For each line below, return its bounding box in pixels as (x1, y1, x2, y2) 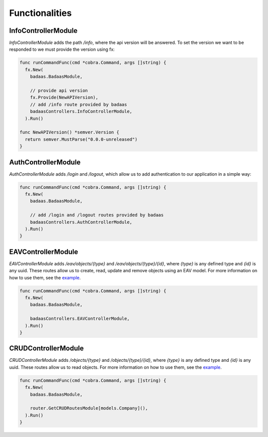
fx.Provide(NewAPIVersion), (30, 95, 99, 101)
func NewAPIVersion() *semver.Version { (19, 129, 119, 135)
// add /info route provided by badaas (30, 102, 128, 107)
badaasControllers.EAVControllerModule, (30, 316, 130, 322)
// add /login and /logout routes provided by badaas (30, 212, 164, 218)
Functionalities (9, 7, 72, 18)
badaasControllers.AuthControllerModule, (30, 219, 133, 225)
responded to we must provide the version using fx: (9, 46, 115, 52)
